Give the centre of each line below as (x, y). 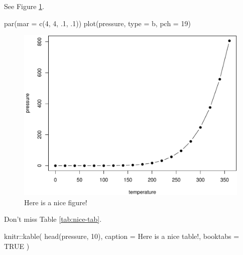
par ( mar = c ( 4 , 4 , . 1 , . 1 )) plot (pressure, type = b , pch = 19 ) (97, 23)
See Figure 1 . (24, 6)
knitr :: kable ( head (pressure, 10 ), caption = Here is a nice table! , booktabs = (122, 236)
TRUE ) (17, 246)
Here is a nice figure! (56, 202)
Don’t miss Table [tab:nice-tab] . (53, 219)
